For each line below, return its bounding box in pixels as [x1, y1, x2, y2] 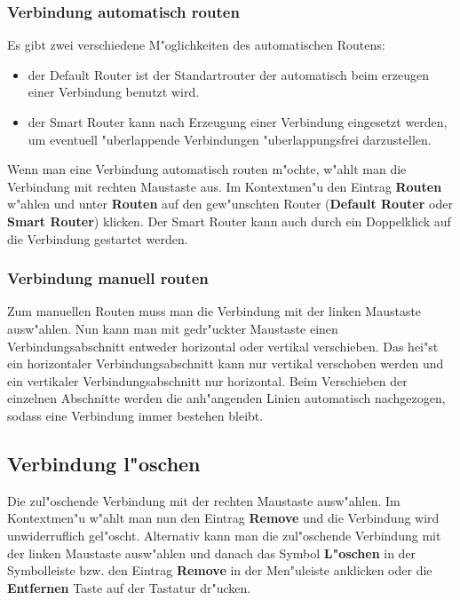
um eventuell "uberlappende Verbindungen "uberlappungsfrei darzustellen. [28, 130, 432, 148]
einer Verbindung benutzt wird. [28, 83, 200, 101]
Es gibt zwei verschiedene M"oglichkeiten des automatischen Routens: [7, 36, 385, 54]
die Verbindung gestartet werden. [7, 229, 188, 248]
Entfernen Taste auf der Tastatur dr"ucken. [7, 578, 251, 596]
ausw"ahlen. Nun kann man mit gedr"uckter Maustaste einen [7, 319, 338, 337]
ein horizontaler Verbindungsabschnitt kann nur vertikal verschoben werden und [7, 354, 444, 373]
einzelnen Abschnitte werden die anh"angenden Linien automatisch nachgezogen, [7, 389, 446, 407]
